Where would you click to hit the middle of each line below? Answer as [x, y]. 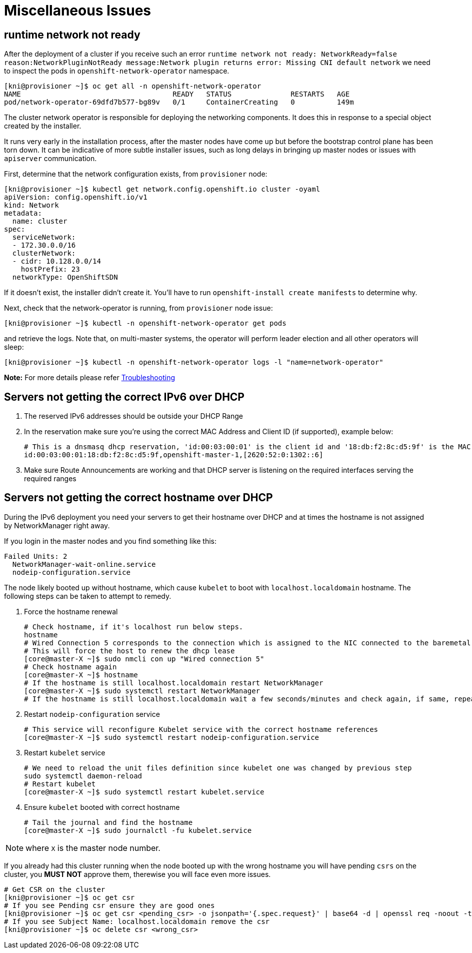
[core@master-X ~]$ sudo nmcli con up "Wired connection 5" [144, 659]
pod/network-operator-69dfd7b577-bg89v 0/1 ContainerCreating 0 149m [179, 102]
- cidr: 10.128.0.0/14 [56, 261]
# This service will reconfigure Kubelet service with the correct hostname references [201, 729]
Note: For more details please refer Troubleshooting [89, 378]
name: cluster [40, 221]
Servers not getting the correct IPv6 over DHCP [124, 397]
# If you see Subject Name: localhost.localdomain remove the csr [137, 921]
